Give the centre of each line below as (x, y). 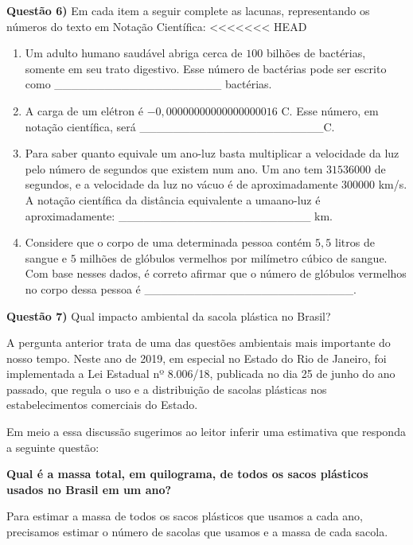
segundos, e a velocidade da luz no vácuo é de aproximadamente (181, 184)
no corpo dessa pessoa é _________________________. (191, 288)
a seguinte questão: (53, 447)
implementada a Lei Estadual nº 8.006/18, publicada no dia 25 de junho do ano (201, 374)
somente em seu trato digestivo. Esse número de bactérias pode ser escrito (206, 68)
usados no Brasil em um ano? (89, 489)
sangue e (46, 257)
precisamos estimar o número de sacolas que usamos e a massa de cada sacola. (197, 532)
